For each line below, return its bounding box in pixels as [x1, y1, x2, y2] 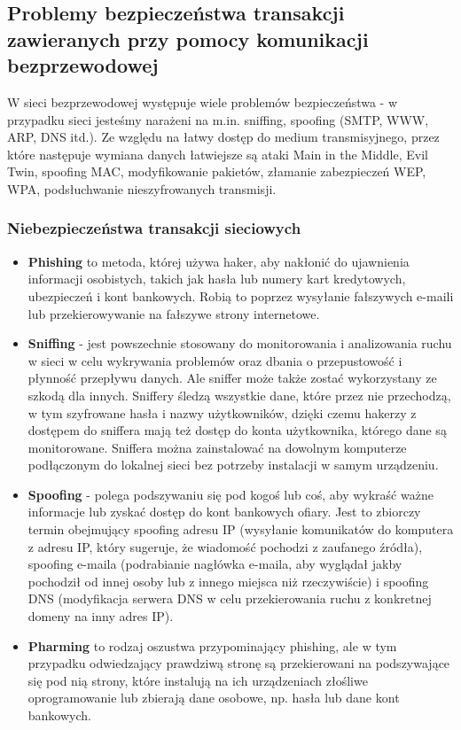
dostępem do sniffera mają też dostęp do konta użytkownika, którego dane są [27, 421, 447, 439]
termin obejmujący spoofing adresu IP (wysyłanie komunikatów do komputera [27, 520, 454, 539]
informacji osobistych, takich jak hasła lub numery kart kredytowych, [27, 269, 406, 288]
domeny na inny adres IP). [27, 607, 174, 625]
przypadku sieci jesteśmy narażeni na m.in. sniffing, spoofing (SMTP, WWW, [7, 110, 429, 128]
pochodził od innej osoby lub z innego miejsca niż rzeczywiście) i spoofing [27, 571, 429, 590]
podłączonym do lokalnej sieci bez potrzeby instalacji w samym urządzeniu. [27, 455, 439, 474]
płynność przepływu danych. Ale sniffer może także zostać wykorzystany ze [27, 369, 437, 387]
